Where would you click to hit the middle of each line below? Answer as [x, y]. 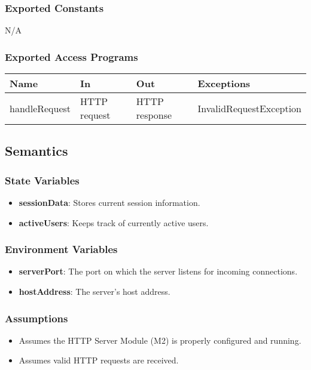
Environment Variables [61, 249]
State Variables [42, 180]
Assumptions [36, 318]
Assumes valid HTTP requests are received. [99, 360]
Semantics [36, 151]
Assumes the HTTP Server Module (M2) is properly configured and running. [160, 340]
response [154, 115]
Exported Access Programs [71, 56]
